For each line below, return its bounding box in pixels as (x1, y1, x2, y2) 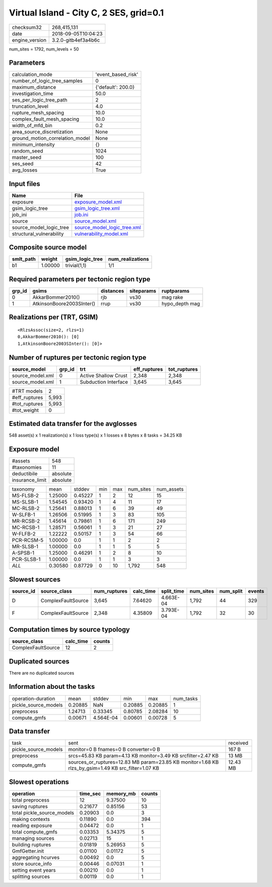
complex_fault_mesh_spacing (12, 116, 80, 122)
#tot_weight (12, 407, 39, 413)
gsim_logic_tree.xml (74, 205, 120, 211)
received (228, 740, 249, 747)
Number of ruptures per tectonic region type (9, 353, 147, 361)
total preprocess (12, 797, 50, 803)
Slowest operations (9, 778, 69, 786)
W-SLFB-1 (12, 512, 35, 518)
